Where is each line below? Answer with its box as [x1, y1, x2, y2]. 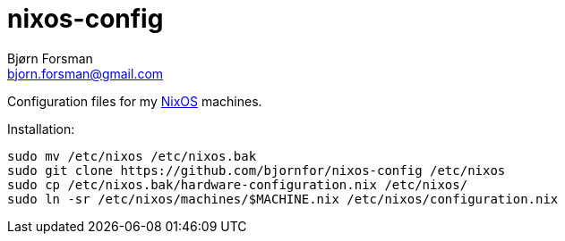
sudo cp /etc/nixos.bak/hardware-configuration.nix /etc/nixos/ [7, 177, 468, 192]
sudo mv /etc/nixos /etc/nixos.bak [7, 148, 257, 163]
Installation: [7, 120, 75, 137]
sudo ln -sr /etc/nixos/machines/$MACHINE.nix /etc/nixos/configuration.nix [7, 191, 559, 206]
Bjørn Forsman [7, 50, 93, 66]
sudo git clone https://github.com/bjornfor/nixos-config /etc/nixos [7, 162, 506, 178]
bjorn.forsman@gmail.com [7, 65, 164, 81]
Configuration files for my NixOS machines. [7, 93, 262, 109]
